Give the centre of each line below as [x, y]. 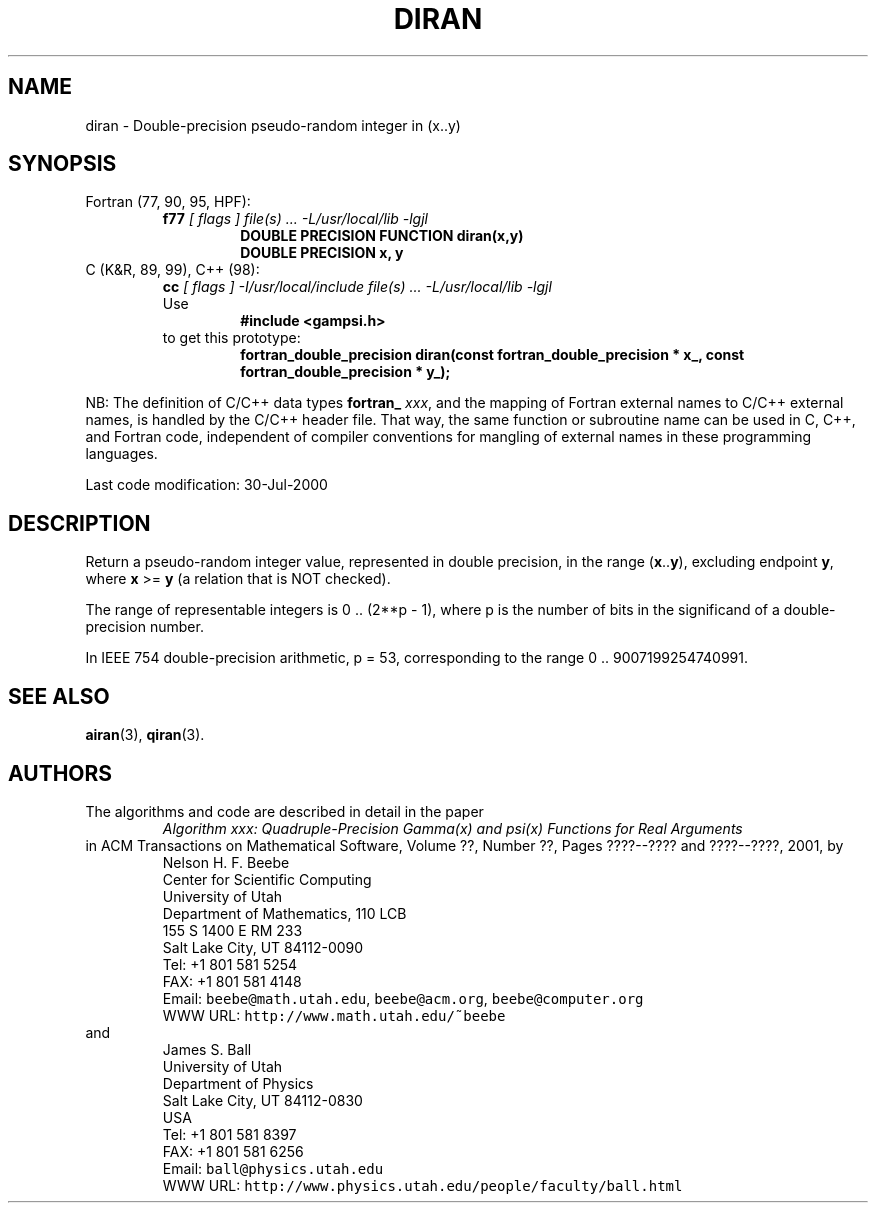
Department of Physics [238, 1083]
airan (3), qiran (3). [145, 735]
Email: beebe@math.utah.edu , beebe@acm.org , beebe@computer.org [403, 998]
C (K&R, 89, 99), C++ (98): [172, 270]
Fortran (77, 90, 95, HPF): [168, 202]
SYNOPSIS [62, 164]
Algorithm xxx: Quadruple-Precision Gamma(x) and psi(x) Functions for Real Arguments [452, 828]
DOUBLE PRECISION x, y [322, 253]
